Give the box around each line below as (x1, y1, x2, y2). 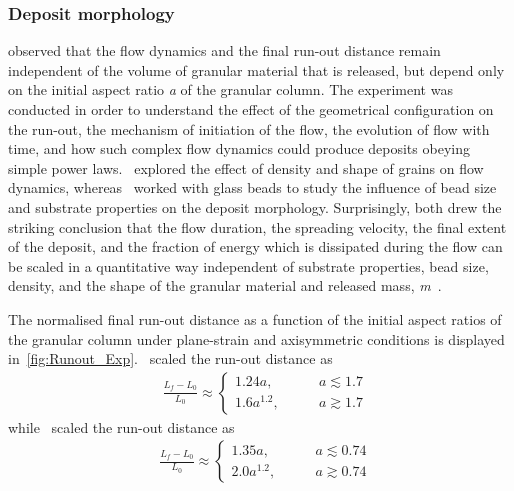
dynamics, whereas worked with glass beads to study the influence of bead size (8, 177, 497, 198)
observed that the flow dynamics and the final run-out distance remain (8, 40, 441, 61)
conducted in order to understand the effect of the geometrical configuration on (8, 99, 494, 119)
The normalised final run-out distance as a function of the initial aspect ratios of (8, 308, 502, 329)
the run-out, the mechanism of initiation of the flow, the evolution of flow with (8, 118, 490, 139)
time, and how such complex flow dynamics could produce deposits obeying (8, 138, 470, 159)
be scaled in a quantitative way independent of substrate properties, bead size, (8, 255, 489, 276)
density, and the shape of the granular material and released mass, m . (8, 275, 442, 296)
